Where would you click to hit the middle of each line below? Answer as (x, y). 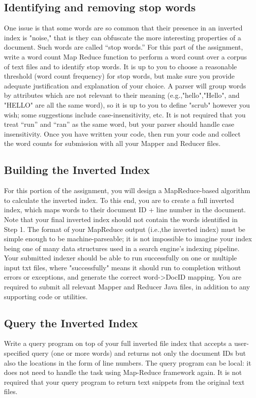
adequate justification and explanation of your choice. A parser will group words (125, 85)
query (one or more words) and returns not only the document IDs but (139, 353)
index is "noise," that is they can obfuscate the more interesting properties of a (123, 37)
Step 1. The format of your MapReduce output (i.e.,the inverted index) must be (125, 229)
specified (17, 353)
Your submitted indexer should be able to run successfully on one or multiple (121, 258)
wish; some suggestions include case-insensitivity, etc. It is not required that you (125, 114)
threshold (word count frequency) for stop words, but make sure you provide (119, 76)
